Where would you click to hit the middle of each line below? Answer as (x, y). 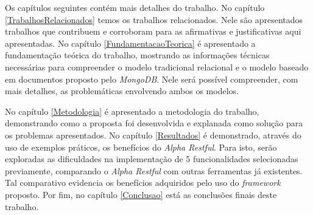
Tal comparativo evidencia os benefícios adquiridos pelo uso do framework (143, 183)
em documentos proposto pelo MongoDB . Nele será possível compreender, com (152, 79)
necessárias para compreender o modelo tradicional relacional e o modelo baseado (157, 67)
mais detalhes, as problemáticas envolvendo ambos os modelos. (122, 91)
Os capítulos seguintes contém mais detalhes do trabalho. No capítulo (135, 7)
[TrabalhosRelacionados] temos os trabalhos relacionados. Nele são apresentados (154, 19)
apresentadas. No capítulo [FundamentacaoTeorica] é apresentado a (130, 43)
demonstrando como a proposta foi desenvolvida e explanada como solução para (154, 123)
